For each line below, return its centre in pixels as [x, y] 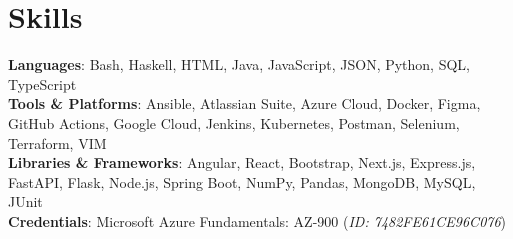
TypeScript [42, 83]
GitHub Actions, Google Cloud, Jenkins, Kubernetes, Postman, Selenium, [234, 122]
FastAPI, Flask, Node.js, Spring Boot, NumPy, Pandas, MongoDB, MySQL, [242, 181]
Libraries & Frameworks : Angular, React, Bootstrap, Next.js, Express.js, [242, 162]
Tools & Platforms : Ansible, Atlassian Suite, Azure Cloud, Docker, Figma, [244, 103]
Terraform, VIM [57, 142]
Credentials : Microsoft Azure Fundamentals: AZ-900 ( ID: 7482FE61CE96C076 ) [257, 220]
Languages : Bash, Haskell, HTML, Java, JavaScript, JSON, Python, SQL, [239, 64]
